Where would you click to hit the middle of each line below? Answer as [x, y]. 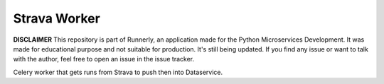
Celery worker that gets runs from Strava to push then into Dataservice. [118, 72]
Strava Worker [57, 18]
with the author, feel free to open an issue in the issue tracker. [104, 59]
